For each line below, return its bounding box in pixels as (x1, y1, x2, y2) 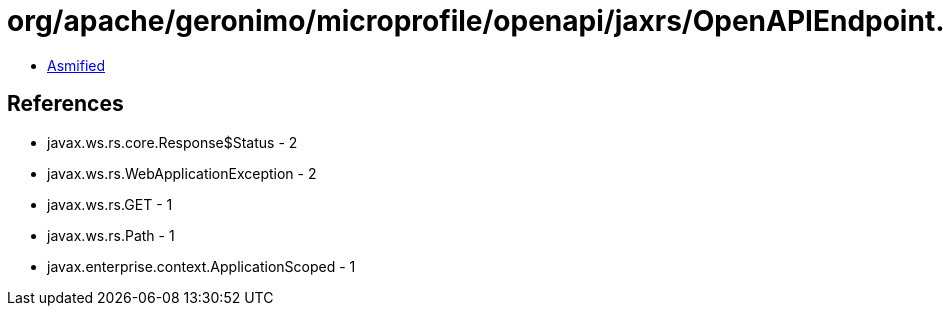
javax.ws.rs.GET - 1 (47, 195, 173, 213)
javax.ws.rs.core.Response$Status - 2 (47, 133, 298, 151)
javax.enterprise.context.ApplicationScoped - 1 (47, 257, 356, 275)
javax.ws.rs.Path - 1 (47, 226, 175, 244)
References (7, 91, 124, 117)
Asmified (47, 56, 106, 74)
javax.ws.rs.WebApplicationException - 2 (47, 164, 317, 182)
